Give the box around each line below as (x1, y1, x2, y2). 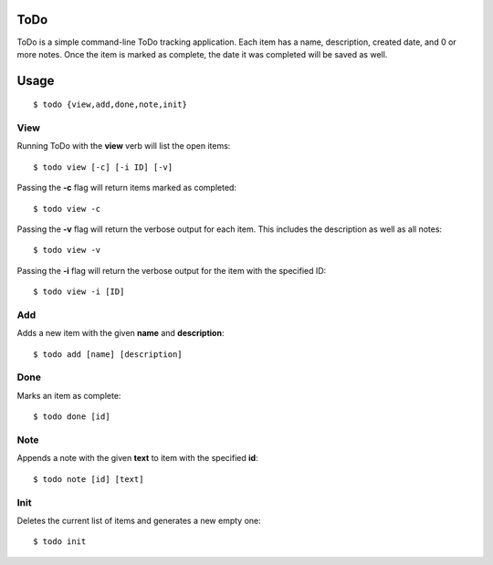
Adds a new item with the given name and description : (16, 328, 225, 339)
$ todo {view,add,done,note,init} (33, 99, 187, 110)
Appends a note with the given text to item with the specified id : (16, 453, 259, 464)
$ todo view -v (33, 245, 101, 256)
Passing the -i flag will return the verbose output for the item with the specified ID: (16, 265, 327, 276)
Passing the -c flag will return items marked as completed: (16, 183, 237, 194)
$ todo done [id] (33, 412, 110, 422)
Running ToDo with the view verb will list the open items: (16, 141, 231, 152)
